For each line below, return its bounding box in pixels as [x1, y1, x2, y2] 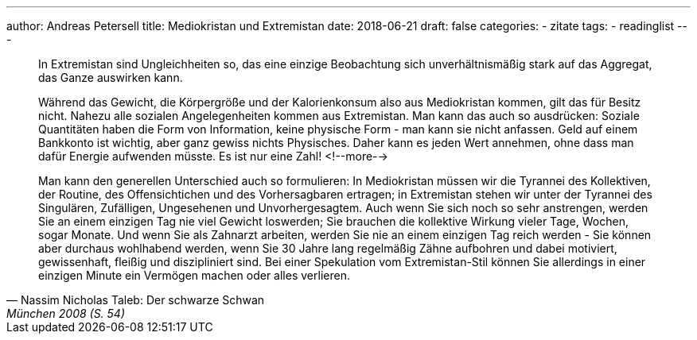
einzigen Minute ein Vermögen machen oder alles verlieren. [38, 269, 350, 282]
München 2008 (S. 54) [6, 307, 126, 320]
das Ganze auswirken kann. [38, 71, 183, 84]
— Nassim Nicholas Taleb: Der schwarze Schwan [6, 293, 265, 307]
